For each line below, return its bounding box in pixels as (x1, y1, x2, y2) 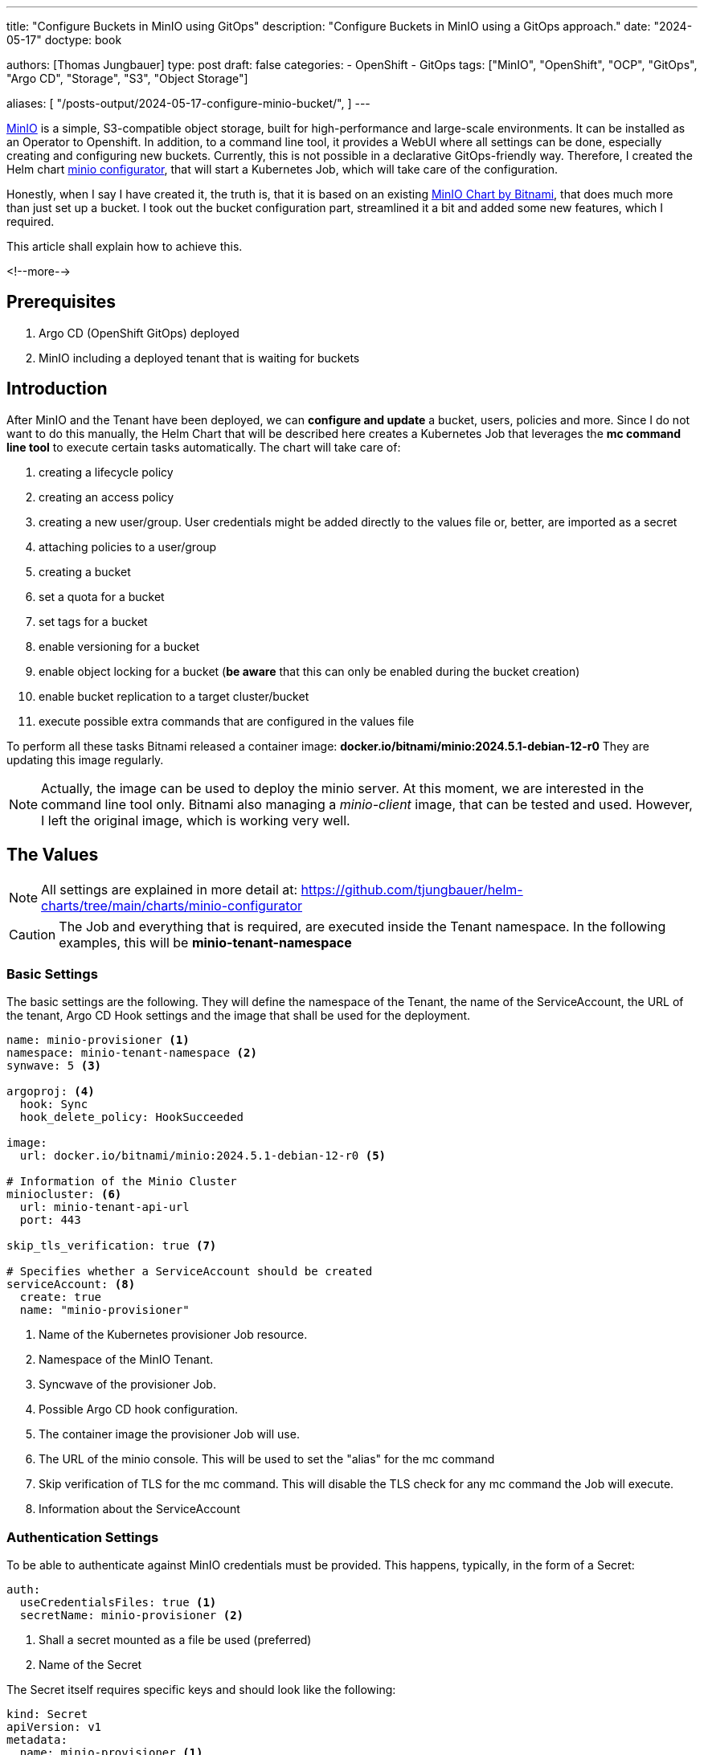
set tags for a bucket (39, 614, 148, 628)
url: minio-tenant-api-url (19, 1201, 190, 1214)
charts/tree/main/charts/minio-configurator (41, 897, 302, 914)
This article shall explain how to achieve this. (6, 239, 243, 253)
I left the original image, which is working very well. (41, 812, 350, 828)
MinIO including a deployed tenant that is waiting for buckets (39, 350, 360, 365)
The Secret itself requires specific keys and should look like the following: (6, 1683, 396, 1697)
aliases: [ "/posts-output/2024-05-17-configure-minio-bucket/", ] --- (6, 96, 370, 110)
